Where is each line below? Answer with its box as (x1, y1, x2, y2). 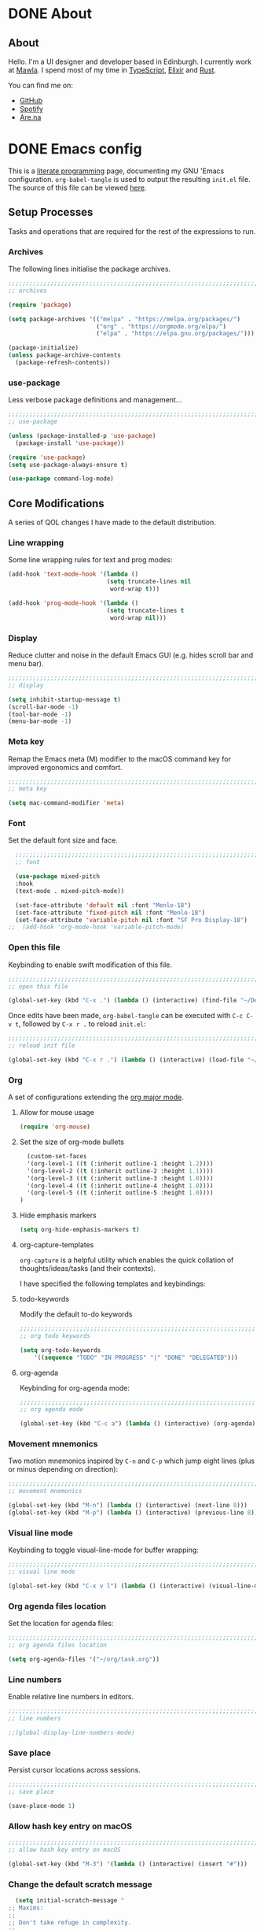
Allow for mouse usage (19, 1108, 94, 1117)
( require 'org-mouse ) (19, 1123, 91, 1131)
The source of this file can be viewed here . (8, 183, 147, 192)
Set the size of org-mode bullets (19, 1137, 124, 1147)
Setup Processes (8, 206, 93, 219)
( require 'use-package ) (8, 454, 86, 461)
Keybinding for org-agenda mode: (19, 1383, 130, 1392)
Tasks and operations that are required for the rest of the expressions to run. (8, 226, 256, 236)
